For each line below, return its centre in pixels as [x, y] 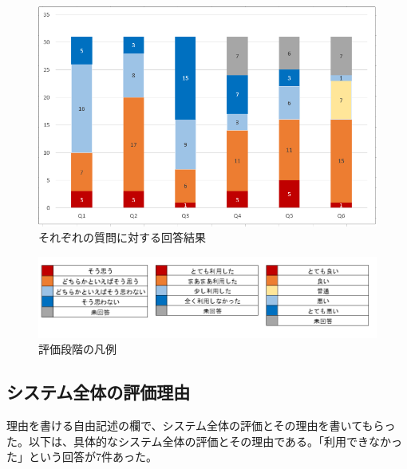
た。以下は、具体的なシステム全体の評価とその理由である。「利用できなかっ [205, 441]
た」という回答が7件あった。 [82, 457]
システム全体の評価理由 [99, 392]
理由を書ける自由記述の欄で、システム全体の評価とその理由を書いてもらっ [201, 426]
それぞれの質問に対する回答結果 [122, 237]
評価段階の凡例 [77, 349]
